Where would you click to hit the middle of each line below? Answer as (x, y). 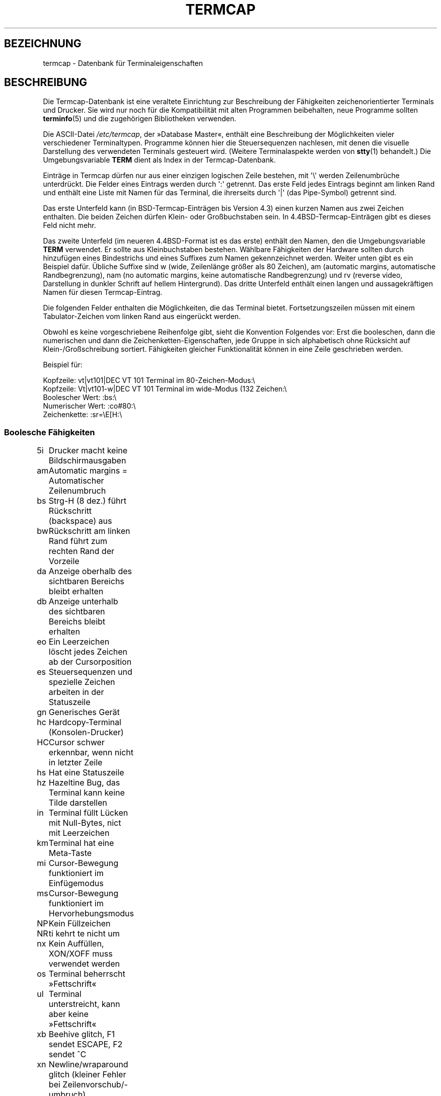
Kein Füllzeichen (80, 924)
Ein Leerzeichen (79, 642)
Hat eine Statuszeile (86, 773)
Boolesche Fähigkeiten (50, 432)
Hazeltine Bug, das (84, 783)
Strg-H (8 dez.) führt (87, 501)
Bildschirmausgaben (87, 461)
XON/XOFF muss (81, 954)
